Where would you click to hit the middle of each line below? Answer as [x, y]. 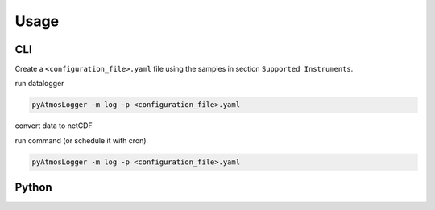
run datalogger [39, 84]
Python [33, 188]
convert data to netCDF [54, 126]
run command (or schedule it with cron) [81, 140]
